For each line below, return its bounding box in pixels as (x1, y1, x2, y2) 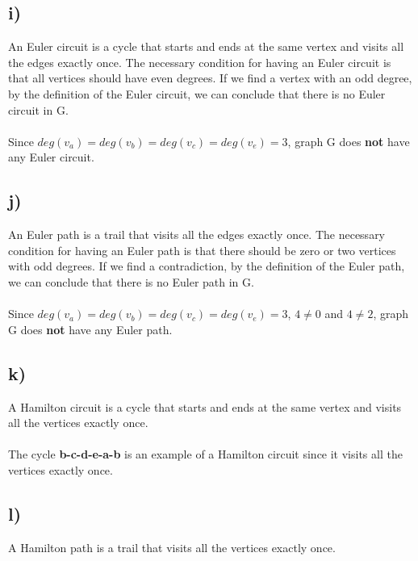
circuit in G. (8, 101, 69, 118)
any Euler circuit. (8, 149, 94, 165)
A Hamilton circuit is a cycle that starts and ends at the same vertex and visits (8, 398, 402, 415)
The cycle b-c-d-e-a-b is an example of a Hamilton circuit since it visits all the (8, 446, 403, 463)
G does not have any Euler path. (8, 320, 173, 337)
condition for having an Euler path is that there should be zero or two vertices (8, 241, 396, 258)
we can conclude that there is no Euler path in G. (8, 273, 254, 290)
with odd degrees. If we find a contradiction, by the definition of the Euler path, (8, 257, 405, 274)
